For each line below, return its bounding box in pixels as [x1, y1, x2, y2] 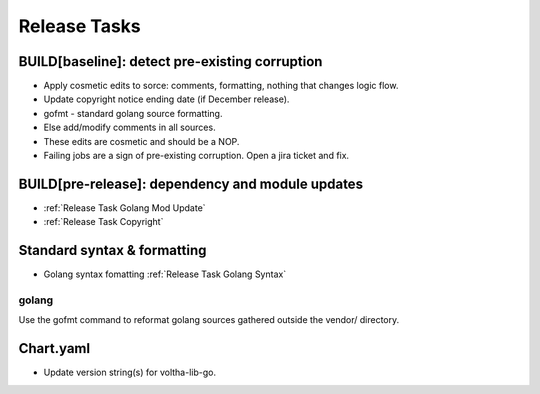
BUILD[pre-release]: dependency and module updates [18, 175, 364, 192]
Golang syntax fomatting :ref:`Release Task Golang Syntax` [43, 268, 287, 280]
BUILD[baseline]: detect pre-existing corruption [18, 53, 323, 70]
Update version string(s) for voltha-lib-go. [43, 366, 217, 379]
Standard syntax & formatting [18, 242, 207, 259]
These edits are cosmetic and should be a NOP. [43, 135, 240, 147]
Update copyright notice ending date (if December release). [43, 93, 290, 105]
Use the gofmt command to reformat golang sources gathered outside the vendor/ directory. [18, 314, 400, 326]
